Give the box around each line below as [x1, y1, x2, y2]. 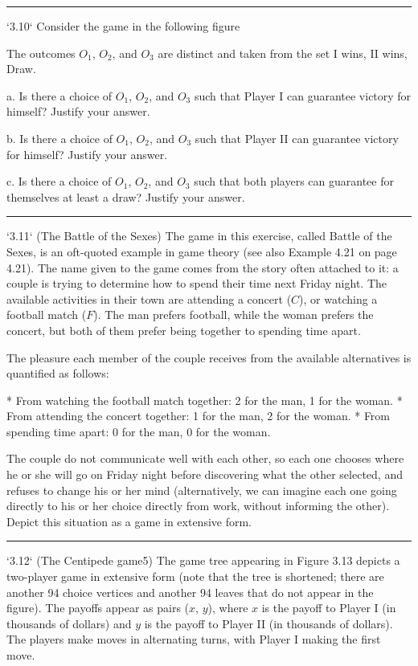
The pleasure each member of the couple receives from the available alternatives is [6, 349, 412, 366]
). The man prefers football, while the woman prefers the [93, 306, 374, 323]
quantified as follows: [6, 365, 109, 382]
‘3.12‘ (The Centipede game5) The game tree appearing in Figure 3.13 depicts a [6, 552, 400, 569]
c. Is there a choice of [6, 173, 112, 190]
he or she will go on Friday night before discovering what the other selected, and [6, 466, 403, 483]
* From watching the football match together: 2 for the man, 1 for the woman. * [6, 391, 403, 408]
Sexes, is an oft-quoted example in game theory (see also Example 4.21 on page [6, 243, 397, 259]
